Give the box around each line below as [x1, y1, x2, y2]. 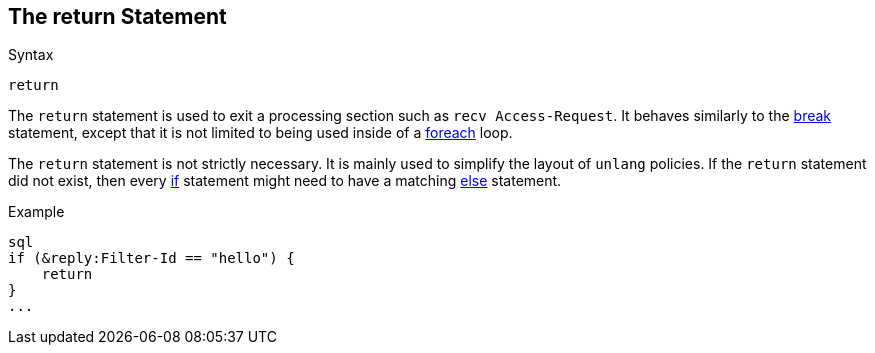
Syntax [8, 46, 54, 64]
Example [8, 203, 65, 221]
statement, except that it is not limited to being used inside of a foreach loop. [8, 124, 513, 142]
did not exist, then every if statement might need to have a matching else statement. [8, 172, 562, 190]
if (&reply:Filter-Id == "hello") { [8, 250, 295, 267]
